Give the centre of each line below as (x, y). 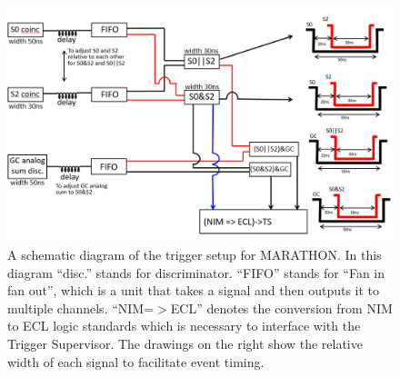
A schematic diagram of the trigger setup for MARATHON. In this (195, 254)
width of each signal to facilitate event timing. (136, 361)
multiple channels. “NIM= (81, 308)
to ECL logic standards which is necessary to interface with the (184, 326)
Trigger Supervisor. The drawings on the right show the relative (185, 343)
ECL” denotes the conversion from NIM (281, 308)
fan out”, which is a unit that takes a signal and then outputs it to (194, 290)
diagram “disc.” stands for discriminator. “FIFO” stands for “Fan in (196, 272)
